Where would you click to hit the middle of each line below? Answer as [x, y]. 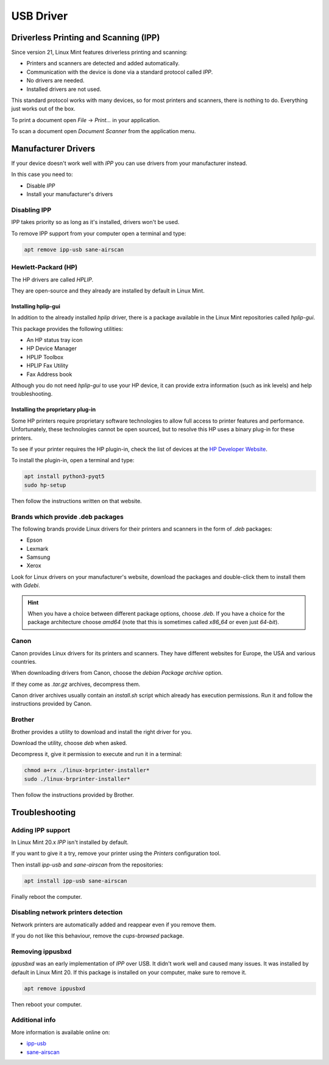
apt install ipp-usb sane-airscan [76, 881]
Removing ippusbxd [41, 951]
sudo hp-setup [45, 485]
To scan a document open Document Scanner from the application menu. [104, 131]
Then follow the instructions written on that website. [77, 501]
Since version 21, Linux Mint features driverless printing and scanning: [100, 53]
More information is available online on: [61, 1032]
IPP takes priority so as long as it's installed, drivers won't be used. [95, 222]
